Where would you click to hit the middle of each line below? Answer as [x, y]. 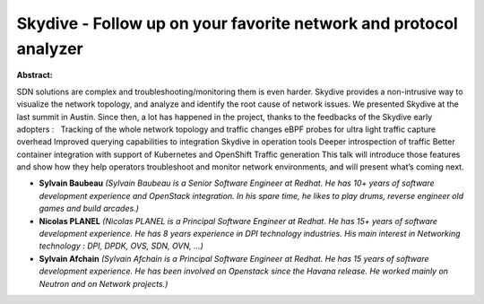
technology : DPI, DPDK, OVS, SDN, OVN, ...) [121, 246]
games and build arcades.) [89, 208]
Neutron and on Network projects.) [104, 283]
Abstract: [35, 75]
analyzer [50, 48]
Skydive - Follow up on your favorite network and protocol [238, 23]
